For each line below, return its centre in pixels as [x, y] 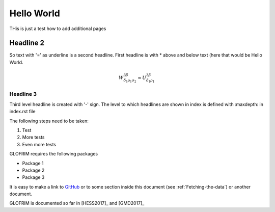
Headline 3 [23, 94]
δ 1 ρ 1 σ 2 [130, 81]
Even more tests [39, 144]
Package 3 [33, 177]
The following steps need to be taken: [49, 121]
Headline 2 [27, 43]
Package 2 [33, 170]
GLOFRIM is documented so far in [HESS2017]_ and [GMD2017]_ [77, 203]
